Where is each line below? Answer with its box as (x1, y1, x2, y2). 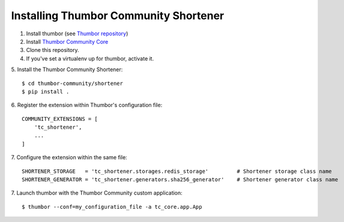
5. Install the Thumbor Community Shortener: (11, 66, 123, 73)
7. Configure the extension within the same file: (11, 154, 127, 161)
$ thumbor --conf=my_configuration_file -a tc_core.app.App (22, 203, 202, 210)
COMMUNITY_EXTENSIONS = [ (22, 115, 98, 122)
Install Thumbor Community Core (26, 38, 109, 45)
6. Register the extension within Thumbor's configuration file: (11, 102, 163, 109)
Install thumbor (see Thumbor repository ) (26, 30, 128, 37)
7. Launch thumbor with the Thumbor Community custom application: (11, 189, 183, 197)
